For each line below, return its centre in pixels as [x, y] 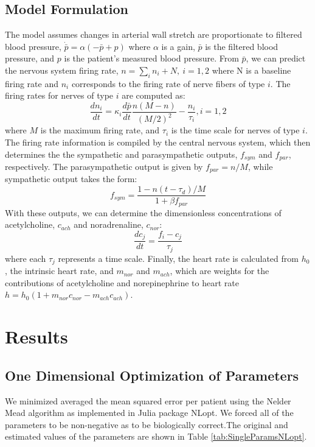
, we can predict [276, 58]
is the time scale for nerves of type [235, 130]
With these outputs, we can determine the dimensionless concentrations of [143, 212]
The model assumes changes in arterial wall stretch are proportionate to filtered [154, 34]
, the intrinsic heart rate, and [59, 271]
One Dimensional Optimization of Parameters [152, 375]
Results [36, 336]
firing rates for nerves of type [59, 95]
